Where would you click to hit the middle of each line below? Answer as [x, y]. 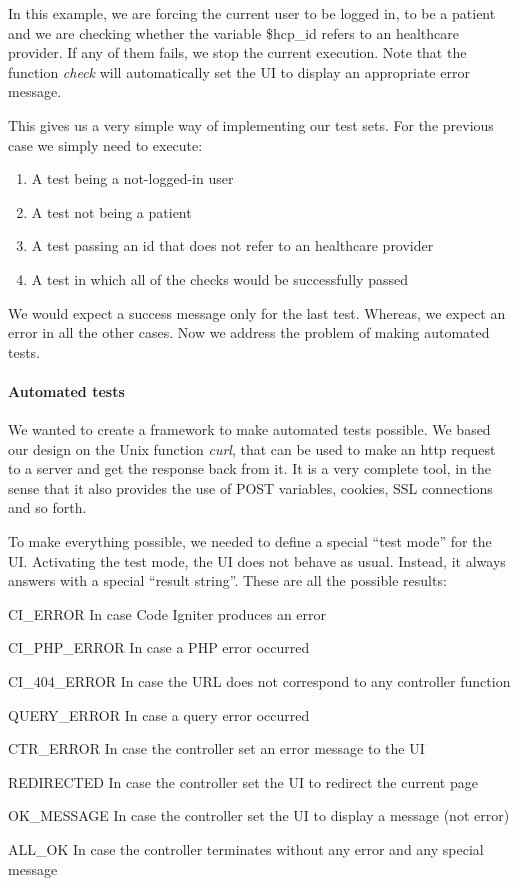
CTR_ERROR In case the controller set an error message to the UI [216, 748]
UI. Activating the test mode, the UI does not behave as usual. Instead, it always [257, 560]
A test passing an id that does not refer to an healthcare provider [232, 245]
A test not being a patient [111, 211]
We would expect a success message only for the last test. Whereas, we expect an [257, 312]
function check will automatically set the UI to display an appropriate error [239, 71]
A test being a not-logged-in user [132, 178]
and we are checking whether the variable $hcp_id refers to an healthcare [234, 32]
